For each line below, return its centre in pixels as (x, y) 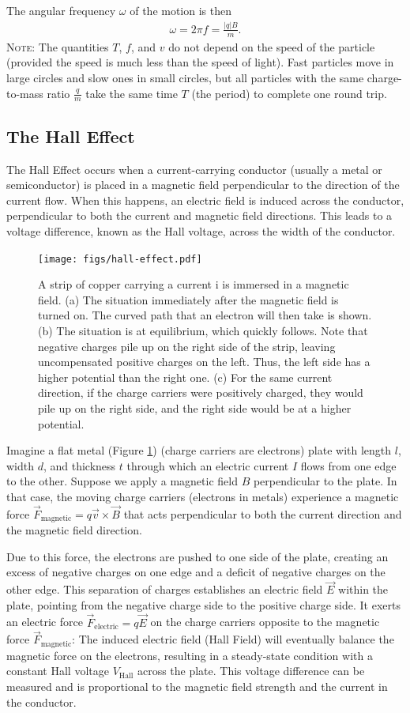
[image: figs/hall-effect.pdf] (120, 259)
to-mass (25, 93)
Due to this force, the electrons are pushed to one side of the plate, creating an (197, 556)
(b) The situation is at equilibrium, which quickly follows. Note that (203, 330)
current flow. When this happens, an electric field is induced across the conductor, (205, 200)
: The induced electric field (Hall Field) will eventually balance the (233, 639)
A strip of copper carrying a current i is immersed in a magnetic (194, 284)
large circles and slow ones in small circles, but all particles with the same (185, 77)
